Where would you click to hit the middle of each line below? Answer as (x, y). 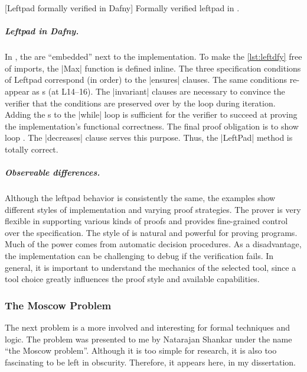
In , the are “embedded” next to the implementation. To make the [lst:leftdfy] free (153, 56)
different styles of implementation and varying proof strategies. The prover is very (153, 209)
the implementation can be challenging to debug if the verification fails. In (139, 256)
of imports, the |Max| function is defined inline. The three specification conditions (153, 68)
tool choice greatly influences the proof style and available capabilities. (132, 279)
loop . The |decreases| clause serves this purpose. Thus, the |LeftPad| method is (149, 138)
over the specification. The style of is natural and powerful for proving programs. (151, 232)
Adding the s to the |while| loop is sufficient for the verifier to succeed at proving (151, 114)
